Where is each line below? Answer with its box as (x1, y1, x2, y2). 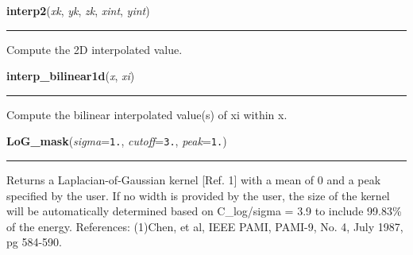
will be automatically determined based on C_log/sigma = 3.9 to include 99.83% (6, 203, 402, 219)
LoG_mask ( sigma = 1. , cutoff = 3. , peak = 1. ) (6, 133, 227, 149)
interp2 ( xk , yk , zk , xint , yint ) (6, 2, 150, 18)
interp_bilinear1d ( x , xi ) (6, 68, 135, 84)
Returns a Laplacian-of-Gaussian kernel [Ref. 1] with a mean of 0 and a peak (6, 172, 381, 188)
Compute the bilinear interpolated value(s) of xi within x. (6, 106, 288, 122)
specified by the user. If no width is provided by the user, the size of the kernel (6, 187, 390, 203)
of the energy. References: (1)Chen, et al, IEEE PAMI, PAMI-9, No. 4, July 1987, (6, 218, 403, 234)
